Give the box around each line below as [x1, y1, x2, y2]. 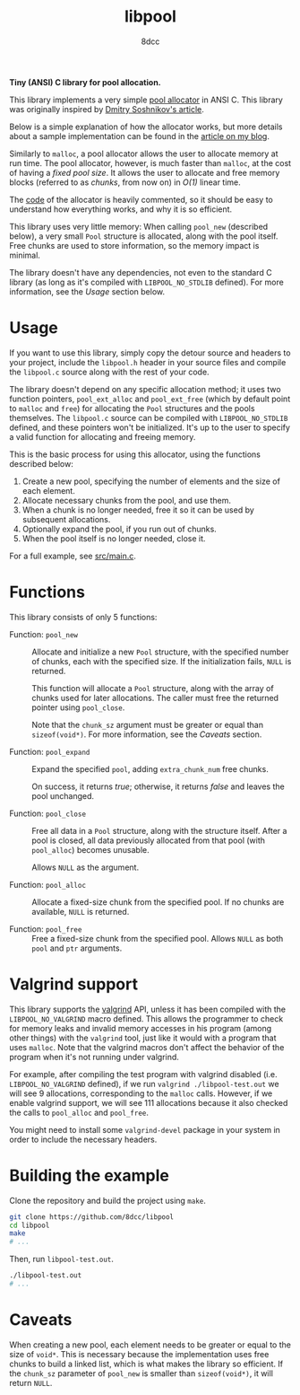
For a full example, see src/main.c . [9, 550, 136, 561]
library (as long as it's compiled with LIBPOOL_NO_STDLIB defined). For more [9, 276, 284, 287]
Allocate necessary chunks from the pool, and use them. [21, 495, 231, 505]
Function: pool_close [9, 808, 87, 819]
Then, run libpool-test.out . [9, 1254, 115, 1265]
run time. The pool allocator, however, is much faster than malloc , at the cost [9, 157, 292, 168]
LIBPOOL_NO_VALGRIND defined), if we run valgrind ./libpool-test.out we [9, 1078, 279, 1089]
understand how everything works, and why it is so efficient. [9, 204, 233, 215]
